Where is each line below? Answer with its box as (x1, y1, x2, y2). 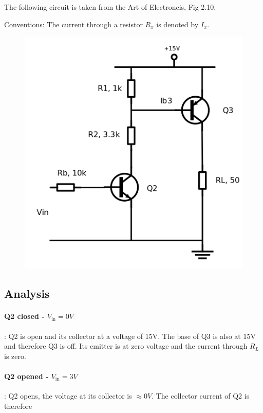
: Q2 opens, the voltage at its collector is (4, 390, 132, 401)
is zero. (4, 350, 26, 361)
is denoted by (156, 19, 199, 29)
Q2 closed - (4, 311, 45, 321)
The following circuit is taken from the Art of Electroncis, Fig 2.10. (4, 2, 216, 12)
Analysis (4, 285, 50, 301)
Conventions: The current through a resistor (4, 19, 143, 29)
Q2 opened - (4, 370, 49, 381)
